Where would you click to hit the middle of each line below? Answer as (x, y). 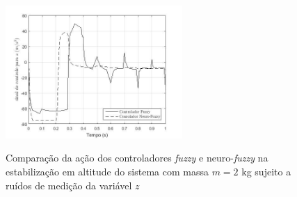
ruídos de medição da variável (69, 185)
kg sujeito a (266, 171)
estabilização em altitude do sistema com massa (107, 171)
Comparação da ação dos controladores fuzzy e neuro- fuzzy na (137, 158)
